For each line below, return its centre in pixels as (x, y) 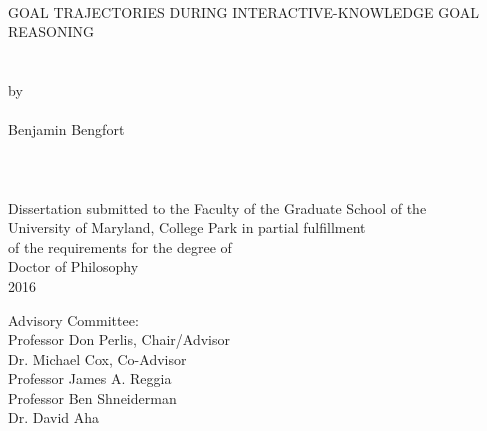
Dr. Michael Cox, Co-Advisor (97, 358)
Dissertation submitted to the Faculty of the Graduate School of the (217, 207)
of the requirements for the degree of (120, 246)
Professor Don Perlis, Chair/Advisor (119, 339)
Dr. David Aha (54, 417)
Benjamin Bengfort (66, 129)
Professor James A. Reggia (90, 378)
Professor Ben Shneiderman (92, 397)
